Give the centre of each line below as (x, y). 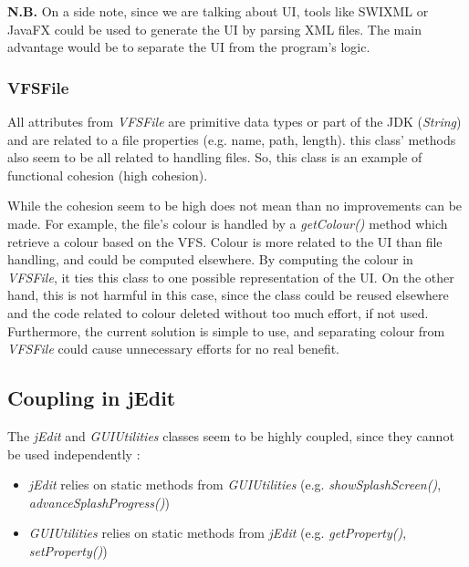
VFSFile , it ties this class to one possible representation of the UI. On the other (231, 277)
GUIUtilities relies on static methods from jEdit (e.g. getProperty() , (218, 533)
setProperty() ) (68, 550)
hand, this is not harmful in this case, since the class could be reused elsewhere (228, 295)
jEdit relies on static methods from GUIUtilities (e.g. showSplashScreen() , (235, 485)
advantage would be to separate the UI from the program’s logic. (189, 47)
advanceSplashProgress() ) (99, 502)
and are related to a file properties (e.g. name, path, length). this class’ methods (232, 139)
